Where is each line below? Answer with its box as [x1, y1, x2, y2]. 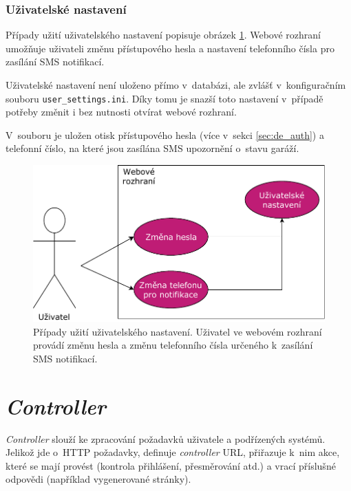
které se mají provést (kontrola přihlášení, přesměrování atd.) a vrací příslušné [6, 458, 336, 472]
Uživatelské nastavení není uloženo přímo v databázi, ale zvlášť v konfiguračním [6, 78, 346, 91]
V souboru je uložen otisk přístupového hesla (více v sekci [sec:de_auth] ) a [6, 127, 324, 142]
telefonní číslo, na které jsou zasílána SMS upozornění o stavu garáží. [6, 141, 299, 155]
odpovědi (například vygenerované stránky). [6, 472, 191, 486]
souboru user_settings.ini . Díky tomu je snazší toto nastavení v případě [6, 91, 323, 105]
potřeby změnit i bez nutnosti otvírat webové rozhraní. [6, 105, 237, 119]
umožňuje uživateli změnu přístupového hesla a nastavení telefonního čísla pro [6, 41, 334, 55]
